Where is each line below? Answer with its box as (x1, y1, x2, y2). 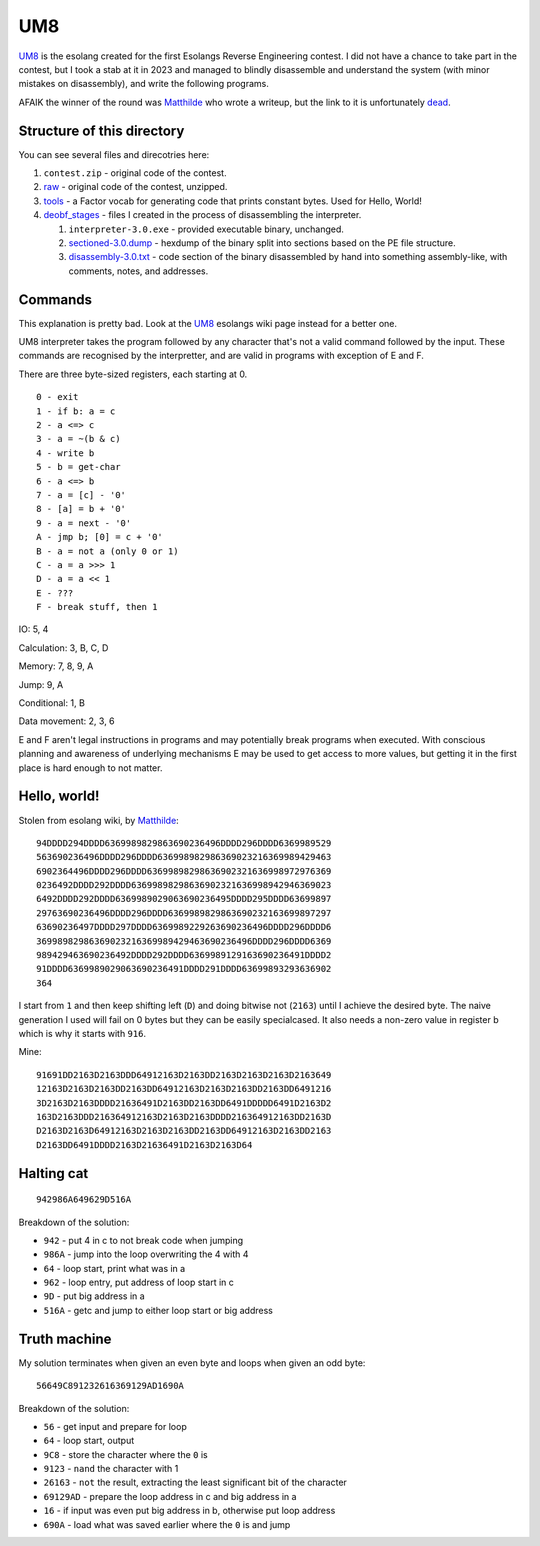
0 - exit (36, 391, 79, 403)
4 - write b (36, 447, 95, 459)
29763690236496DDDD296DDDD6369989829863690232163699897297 (36, 907, 332, 919)
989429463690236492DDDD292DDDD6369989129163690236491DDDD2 (36, 950, 332, 961)
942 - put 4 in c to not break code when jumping (43, 1234, 244, 1246)
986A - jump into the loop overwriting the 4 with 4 (43, 1248, 249, 1260)
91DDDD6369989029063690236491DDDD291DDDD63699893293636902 (36, 963, 332, 975)
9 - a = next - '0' (36, 517, 132, 529)
